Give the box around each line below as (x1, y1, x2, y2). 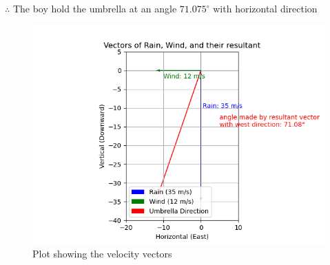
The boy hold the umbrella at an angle (12, 1, 177, 15)
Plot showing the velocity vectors (32, 246, 172, 261)
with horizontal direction (213, 1, 318, 15)
